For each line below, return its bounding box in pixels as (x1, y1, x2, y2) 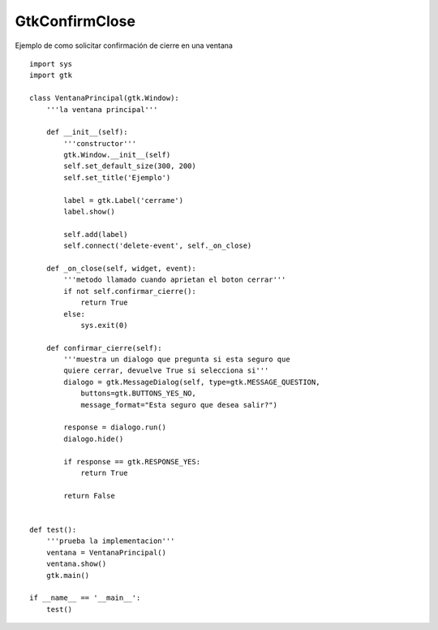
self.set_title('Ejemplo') (63, 173, 171, 182)
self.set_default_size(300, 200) (63, 162, 196, 170)
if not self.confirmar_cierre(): (63, 287, 196, 296)
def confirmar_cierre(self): (45, 343, 162, 352)
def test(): (29, 524, 77, 534)
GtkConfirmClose (15, 12, 135, 30)
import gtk (29, 71, 73, 80)
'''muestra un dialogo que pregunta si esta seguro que (63, 355, 291, 365)
